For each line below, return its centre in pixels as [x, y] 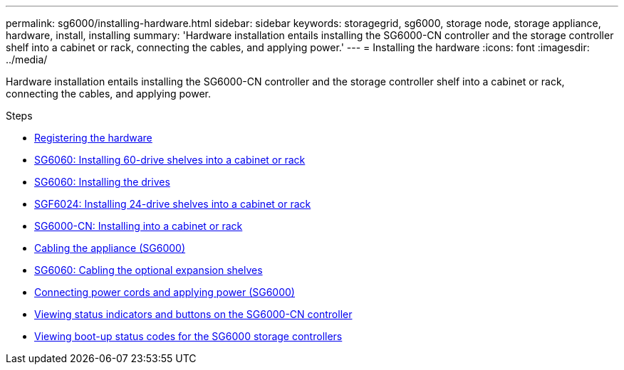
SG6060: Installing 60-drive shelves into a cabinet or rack [170, 160]
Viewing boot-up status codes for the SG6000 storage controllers [188, 336]
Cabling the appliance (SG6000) [110, 248]
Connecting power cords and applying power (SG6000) [165, 292]
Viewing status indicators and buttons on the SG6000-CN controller [193, 314]
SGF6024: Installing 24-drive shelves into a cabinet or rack [173, 204]
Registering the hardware [93, 138]
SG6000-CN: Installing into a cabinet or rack [139, 226]
